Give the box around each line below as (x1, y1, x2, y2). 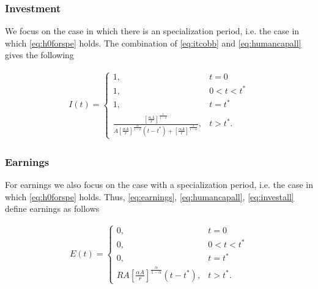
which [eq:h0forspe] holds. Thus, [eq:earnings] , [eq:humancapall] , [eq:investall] (5, 190, 294, 203)
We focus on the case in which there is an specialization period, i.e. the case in (5, 24, 300, 37)
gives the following (5, 48, 74, 61)
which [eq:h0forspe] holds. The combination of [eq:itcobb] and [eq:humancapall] (5, 36, 301, 49)
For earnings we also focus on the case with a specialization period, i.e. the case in (5, 178, 313, 191)
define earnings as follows (5, 202, 100, 215)
